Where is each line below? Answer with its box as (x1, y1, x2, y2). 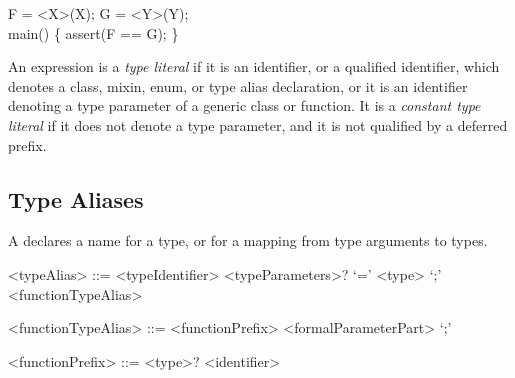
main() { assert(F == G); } (8, 22, 179, 43)
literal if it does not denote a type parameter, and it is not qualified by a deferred (8, 114, 508, 135)
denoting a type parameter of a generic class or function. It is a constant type (8, 95, 481, 116)
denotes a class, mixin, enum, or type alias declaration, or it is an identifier (8, 75, 468, 96)
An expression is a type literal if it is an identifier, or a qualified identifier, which (8, 56, 500, 77)
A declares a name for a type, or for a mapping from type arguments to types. (8, 230, 488, 251)
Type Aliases (8, 183, 144, 214)
